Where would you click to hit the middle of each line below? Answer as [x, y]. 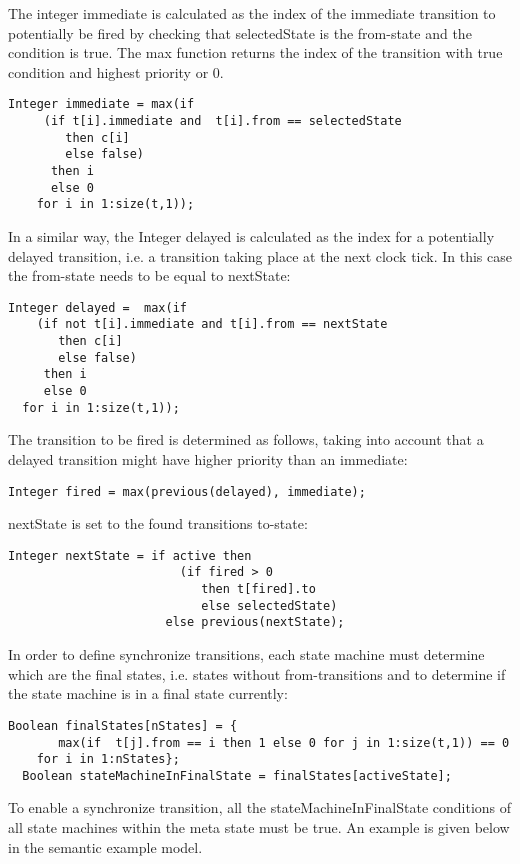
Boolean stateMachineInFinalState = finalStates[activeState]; [237, 775]
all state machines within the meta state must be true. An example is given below [259, 827]
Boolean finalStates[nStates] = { [123, 725]
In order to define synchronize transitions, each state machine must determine [246, 654]
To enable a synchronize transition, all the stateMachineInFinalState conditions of [260, 807]
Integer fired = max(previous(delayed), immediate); [187, 491]
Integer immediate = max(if [101, 104]
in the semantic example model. [105, 846]
